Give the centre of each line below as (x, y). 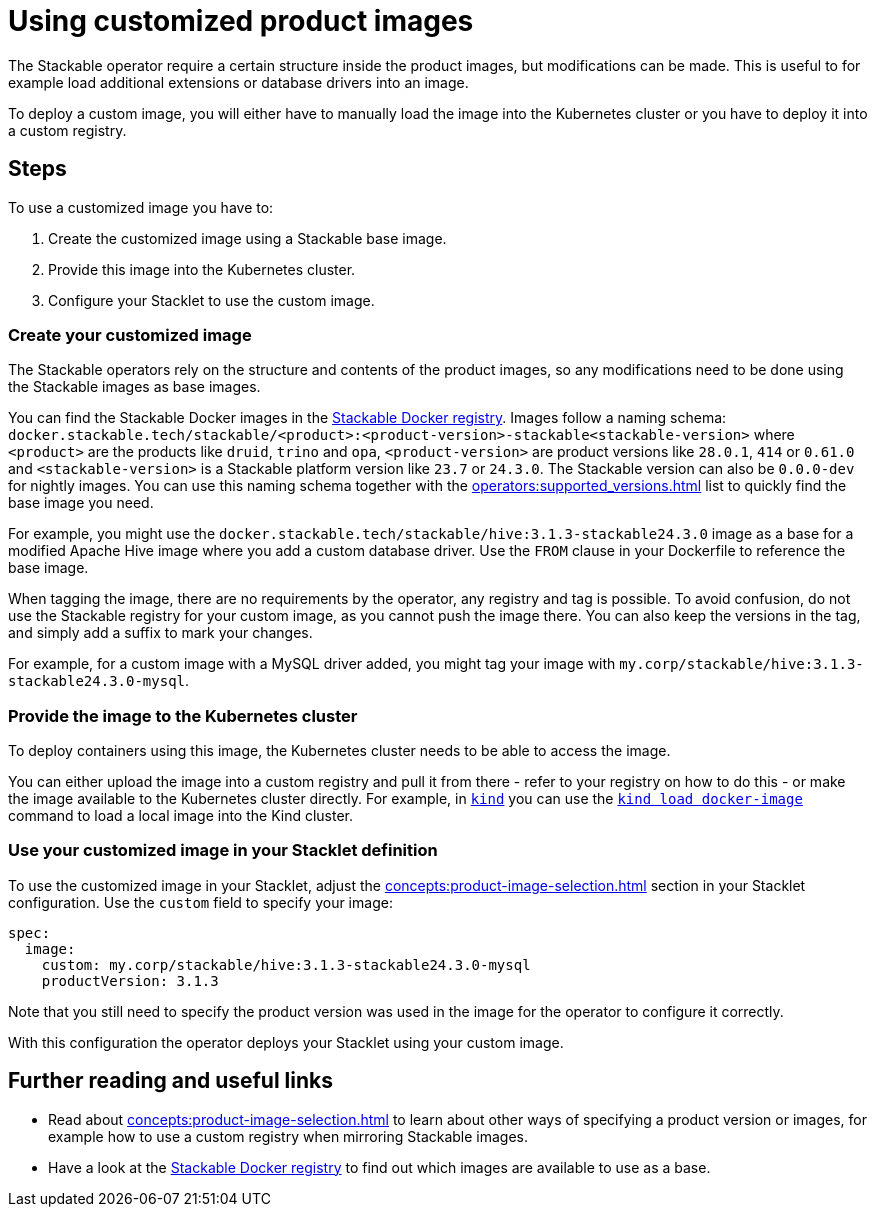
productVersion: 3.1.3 (130, 980)
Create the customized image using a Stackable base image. (247, 238)
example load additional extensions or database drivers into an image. (238, 82)
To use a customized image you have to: (141, 207)
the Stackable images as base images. (134, 387)
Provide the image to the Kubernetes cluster (183, 715)
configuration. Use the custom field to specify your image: (200, 902)
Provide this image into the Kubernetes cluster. (202, 269)
